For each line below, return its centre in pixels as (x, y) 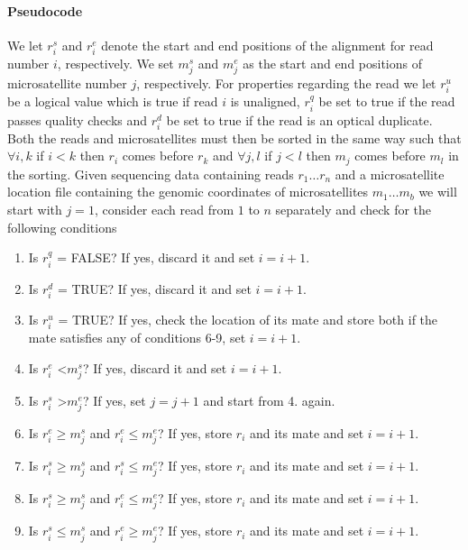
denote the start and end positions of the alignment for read (267, 45)
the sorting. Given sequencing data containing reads (151, 174)
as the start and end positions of (333, 63)
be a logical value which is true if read (113, 101)
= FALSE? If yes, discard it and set (156, 257)
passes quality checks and (78, 119)
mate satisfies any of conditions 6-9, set (137, 337)
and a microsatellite (390, 174)
